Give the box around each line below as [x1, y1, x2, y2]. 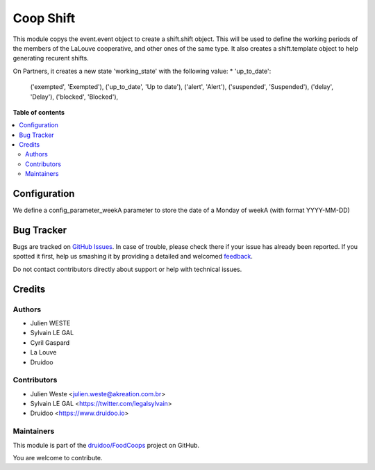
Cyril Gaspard [30, 338, 70, 347]
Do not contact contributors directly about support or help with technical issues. [12, 265, 242, 273]
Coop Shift [12, 10, 76, 26]
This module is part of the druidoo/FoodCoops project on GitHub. [12, 441, 200, 449]
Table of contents [12, 108, 65, 116]
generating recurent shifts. [12, 54, 90, 63]
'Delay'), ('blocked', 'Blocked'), [30, 92, 119, 101]
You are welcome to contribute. [12, 454, 103, 462]
